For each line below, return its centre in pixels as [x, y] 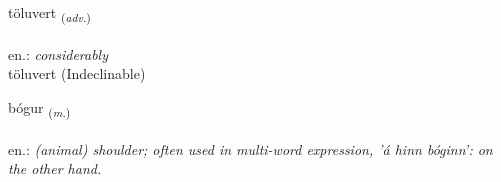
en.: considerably [58, 53]
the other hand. [55, 168]
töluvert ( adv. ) [49, 13]
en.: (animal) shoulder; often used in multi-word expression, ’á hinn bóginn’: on [250, 148]
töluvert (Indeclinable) [77, 73]
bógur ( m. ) [39, 108]
